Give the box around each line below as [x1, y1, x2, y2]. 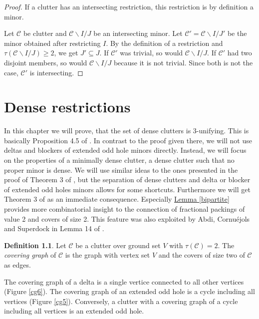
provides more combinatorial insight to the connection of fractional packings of [4, 204, 245, 214]
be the [227, 28, 247, 38]
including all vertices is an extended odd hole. [4, 306, 144, 316]
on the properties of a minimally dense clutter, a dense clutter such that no [4, 155, 235, 165]
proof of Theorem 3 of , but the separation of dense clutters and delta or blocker [4, 174, 251, 185]
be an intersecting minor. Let [93, 28, 183, 38]
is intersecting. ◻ [29, 67, 83, 77]
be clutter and [23, 28, 67, 38]
